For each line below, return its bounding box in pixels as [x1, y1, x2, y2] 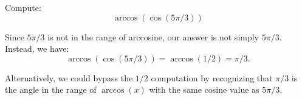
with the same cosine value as [149, 83, 259, 96]
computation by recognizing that [151, 71, 273, 84]
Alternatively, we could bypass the [5, 71, 133, 84]
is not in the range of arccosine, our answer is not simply [47, 30, 259, 43]
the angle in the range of [5, 83, 97, 96]
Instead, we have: [5, 42, 69, 55]
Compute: [5, 1, 41, 13]
